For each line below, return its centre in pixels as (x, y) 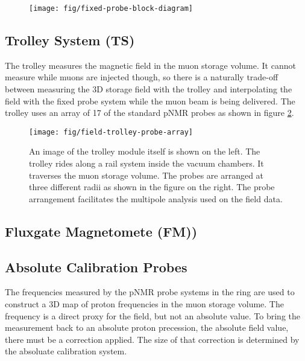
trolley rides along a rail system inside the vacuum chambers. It (146, 163)
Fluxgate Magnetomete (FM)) (101, 231)
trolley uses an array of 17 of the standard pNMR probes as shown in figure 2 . (149, 113)
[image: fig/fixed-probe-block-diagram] (111, 8)
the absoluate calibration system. (66, 351)
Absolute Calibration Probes (96, 267)
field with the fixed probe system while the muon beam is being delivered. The (150, 101)
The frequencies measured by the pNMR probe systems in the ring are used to (150, 292)
